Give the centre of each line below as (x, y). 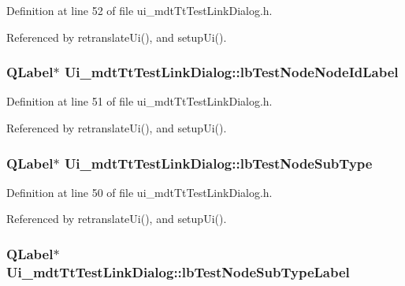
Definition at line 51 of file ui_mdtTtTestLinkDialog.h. (139, 101)
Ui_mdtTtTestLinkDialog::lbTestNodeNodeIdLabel (231, 72)
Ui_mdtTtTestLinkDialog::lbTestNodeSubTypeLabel (178, 271)
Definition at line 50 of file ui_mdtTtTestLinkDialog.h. (139, 192)
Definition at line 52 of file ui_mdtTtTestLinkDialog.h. (139, 10)
